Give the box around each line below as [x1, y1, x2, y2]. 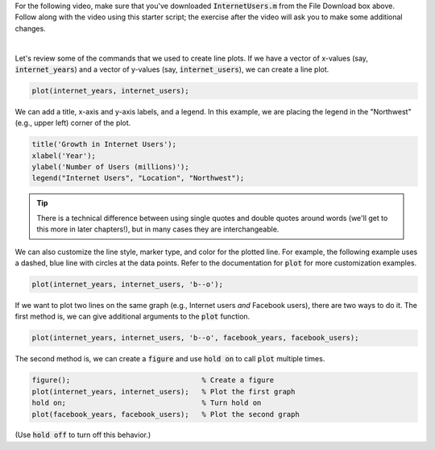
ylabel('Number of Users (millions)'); [31, 162, 189, 172]
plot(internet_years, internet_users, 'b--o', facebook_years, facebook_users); [31, 333, 359, 343]
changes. [14, 23, 46, 33]
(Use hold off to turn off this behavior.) [14, 430, 151, 440]
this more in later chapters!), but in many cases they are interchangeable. [36, 224, 280, 234]
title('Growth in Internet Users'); [31, 140, 177, 149]
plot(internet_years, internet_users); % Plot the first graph [31, 387, 296, 396]
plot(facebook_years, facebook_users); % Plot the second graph [31, 410, 300, 419]
